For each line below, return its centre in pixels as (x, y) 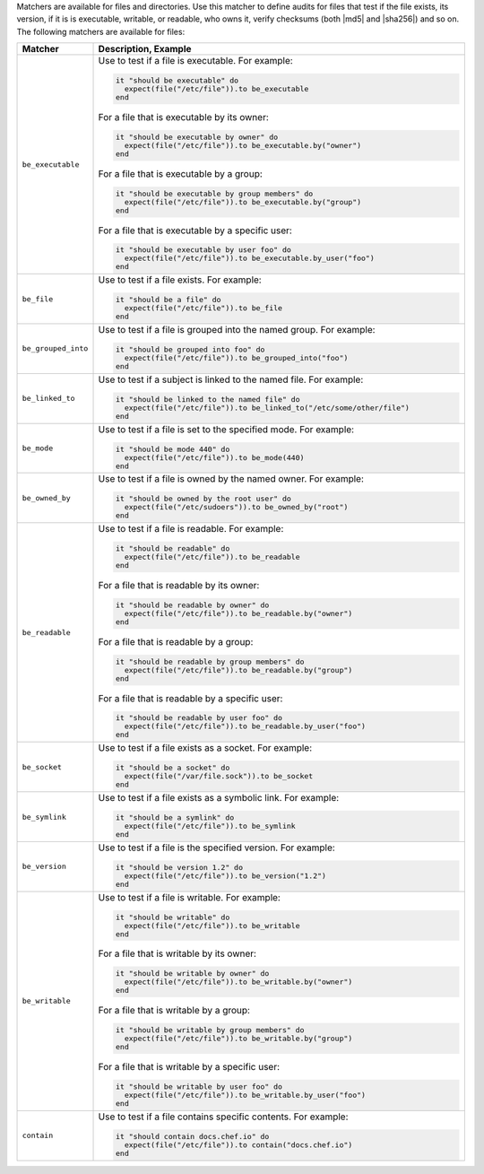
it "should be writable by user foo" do (199, 1087)
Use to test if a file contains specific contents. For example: (223, 1117)
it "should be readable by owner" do (192, 605)
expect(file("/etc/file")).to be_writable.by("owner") (238, 982)
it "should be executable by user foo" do (203, 250)
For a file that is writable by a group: (174, 1011)
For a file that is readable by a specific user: (190, 698)
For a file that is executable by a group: (181, 173)
